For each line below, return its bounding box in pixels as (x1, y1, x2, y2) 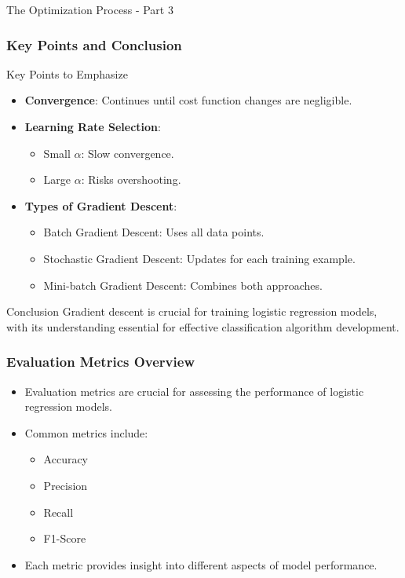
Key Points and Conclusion (6, 35, 182, 54)
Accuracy (43, 451, 89, 467)
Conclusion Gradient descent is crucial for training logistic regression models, (6, 303, 378, 320)
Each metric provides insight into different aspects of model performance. (24, 556, 378, 573)
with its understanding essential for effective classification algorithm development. (6, 318, 400, 335)
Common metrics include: (24, 424, 148, 441)
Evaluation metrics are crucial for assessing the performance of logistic (24, 382, 364, 399)
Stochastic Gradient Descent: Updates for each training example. (43, 250, 356, 266)
